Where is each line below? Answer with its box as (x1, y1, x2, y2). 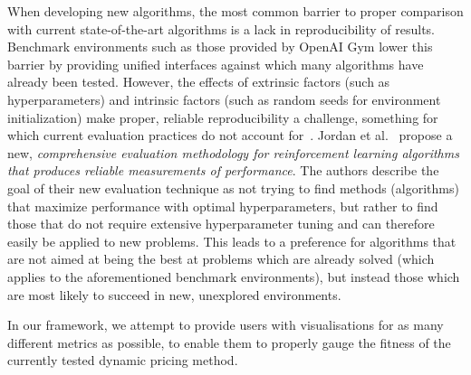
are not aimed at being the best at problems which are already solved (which (7, 249, 435, 268)
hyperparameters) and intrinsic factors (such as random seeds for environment (7, 89, 441, 108)
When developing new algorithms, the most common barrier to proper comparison (7, 2, 464, 20)
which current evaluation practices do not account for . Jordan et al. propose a (7, 126, 453, 145)
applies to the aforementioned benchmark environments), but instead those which (7, 267, 460, 286)
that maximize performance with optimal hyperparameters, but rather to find (7, 196, 438, 215)
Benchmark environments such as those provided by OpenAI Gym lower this (7, 37, 433, 56)
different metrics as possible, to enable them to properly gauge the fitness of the (7, 333, 451, 352)
